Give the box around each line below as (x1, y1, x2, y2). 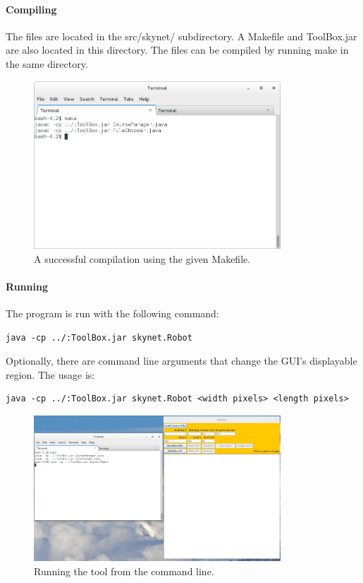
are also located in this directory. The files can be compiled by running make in (6, 42, 349, 57)
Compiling (6, 1, 57, 16)
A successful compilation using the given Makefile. (34, 251, 251, 266)
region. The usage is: (6, 367, 95, 382)
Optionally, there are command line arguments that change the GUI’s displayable (6, 353, 357, 368)
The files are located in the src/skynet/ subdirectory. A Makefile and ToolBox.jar (6, 28, 357, 43)
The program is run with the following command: (6, 306, 219, 320)
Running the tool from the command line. (34, 564, 214, 578)
